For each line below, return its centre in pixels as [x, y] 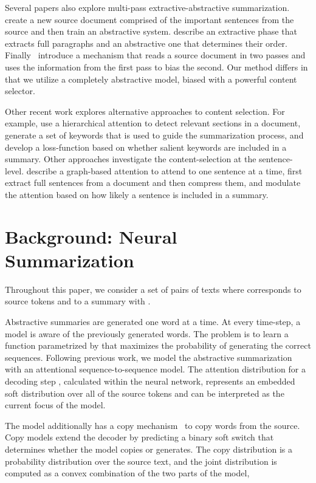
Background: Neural [91, 236]
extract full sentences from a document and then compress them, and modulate [153, 183]
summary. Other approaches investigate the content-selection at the [131, 159]
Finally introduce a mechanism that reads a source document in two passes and [155, 55]
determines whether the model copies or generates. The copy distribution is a [149, 449]
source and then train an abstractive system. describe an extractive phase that [151, 31]
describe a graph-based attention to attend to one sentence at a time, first [164, 170]
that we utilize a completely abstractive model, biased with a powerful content [151, 79]
